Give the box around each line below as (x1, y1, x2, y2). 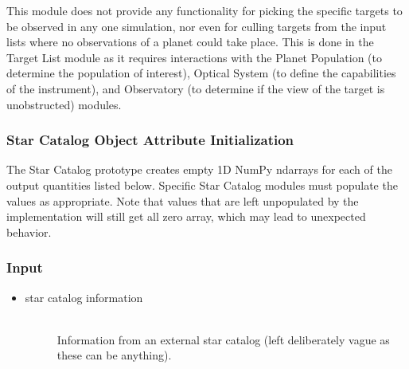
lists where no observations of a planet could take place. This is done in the (6, 33, 374, 50)
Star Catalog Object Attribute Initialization (6, 130, 294, 150)
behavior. (6, 223, 52, 240)
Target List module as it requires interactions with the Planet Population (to (6, 49, 383, 65)
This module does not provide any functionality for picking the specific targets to (6, 2, 403, 18)
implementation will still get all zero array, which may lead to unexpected (6, 208, 366, 225)
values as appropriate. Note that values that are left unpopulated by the (6, 192, 359, 209)
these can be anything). (56, 347, 172, 363)
